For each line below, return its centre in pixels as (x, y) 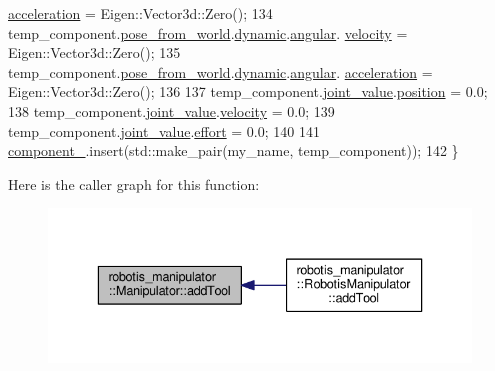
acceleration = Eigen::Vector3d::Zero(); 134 (140, 13)
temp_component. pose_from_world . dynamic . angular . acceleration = (220, 71)
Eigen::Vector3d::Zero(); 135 (94, 52)
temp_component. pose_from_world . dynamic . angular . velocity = (208, 32)
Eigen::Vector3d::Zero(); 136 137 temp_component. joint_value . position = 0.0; (248, 91)
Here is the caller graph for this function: (134, 183)
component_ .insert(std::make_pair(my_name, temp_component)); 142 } (233, 150)
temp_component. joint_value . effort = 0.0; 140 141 (164, 130)
